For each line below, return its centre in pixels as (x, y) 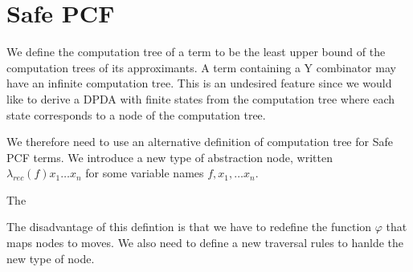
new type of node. (51, 258)
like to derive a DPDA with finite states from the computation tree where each (201, 98)
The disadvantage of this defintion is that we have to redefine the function (189, 227)
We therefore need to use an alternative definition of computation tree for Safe (200, 142)
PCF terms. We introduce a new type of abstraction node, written (170, 157)
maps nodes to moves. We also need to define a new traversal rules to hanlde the (205, 243)
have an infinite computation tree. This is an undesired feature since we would (199, 83)
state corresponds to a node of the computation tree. (136, 114)
